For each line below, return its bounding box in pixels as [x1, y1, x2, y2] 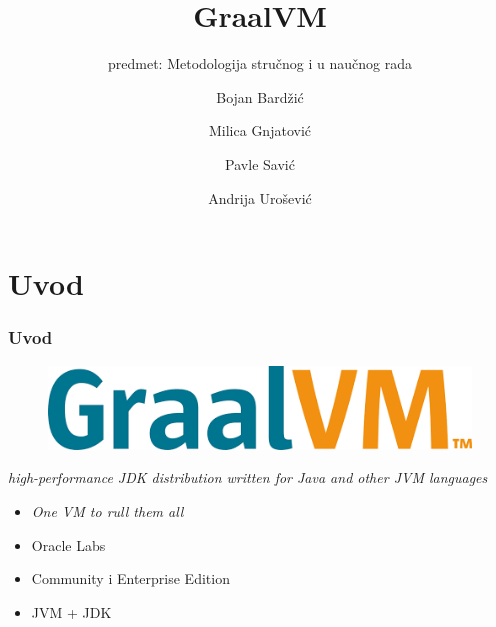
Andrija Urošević [208, 187, 312, 208]
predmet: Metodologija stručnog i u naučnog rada [108, 53, 412, 74]
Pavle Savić [225, 153, 295, 174]
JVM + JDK [31, 601, 112, 622]
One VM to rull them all [31, 500, 184, 521]
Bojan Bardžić [216, 86, 304, 107]
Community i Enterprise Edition [31, 568, 230, 589]
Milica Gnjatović [208, 120, 311, 141]
